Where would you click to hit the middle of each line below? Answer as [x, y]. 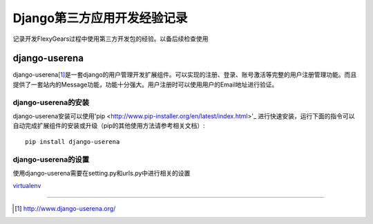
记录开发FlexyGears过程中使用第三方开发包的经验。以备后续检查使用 [111, 39]
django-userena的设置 [51, 159]
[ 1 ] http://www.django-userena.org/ [65, 208]
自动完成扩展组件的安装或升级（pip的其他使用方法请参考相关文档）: [109, 126]
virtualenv [27, 186]
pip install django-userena [73, 141]
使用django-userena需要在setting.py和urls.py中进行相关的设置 [102, 173]
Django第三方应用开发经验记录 [100, 18]
